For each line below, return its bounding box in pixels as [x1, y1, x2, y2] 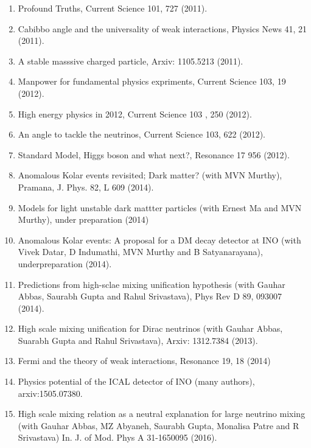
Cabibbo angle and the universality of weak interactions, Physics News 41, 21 [18, 22, 307, 35]
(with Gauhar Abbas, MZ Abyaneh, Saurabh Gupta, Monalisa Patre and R [18, 419, 299, 432]
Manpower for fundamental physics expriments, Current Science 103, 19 [18, 75, 286, 88]
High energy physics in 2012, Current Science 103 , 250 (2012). [18, 107, 252, 120]
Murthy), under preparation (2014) [18, 213, 149, 226]
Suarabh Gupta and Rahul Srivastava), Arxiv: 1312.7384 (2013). [18, 334, 258, 346]
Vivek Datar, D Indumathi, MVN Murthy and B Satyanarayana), [18, 245, 263, 258]
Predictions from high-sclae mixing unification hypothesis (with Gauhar [18, 278, 285, 290]
